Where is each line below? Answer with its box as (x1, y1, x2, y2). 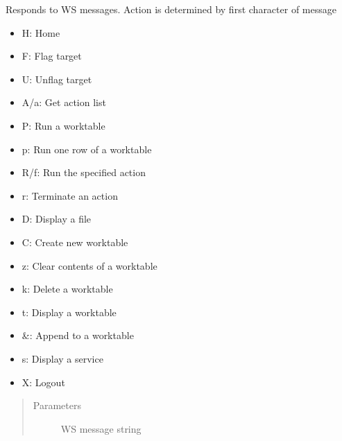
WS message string (60, 421, 142, 435)
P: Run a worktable (22, 118, 105, 132)
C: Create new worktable (22, 234, 128, 249)
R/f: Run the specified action (22, 165, 146, 180)
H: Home (22, 25, 60, 40)
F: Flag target (22, 49, 82, 63)
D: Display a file (22, 211, 92, 226)
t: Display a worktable (22, 304, 117, 319)
